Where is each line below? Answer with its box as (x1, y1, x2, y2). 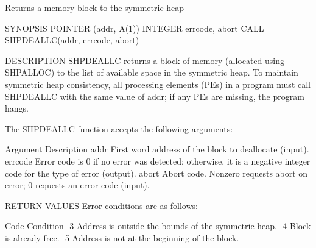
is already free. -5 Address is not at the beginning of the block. (5, 231, 239, 244)
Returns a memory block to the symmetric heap (5, 1, 184, 13)
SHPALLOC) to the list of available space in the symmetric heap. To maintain (5, 66, 298, 79)
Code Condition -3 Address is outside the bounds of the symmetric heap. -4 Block (5, 219, 311, 232)
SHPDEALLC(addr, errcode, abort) (5, 34, 139, 46)
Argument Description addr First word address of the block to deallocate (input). (5, 143, 309, 155)
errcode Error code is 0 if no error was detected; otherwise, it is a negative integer (5, 154, 311, 167)
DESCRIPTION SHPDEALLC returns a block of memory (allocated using (5, 54, 284, 66)
